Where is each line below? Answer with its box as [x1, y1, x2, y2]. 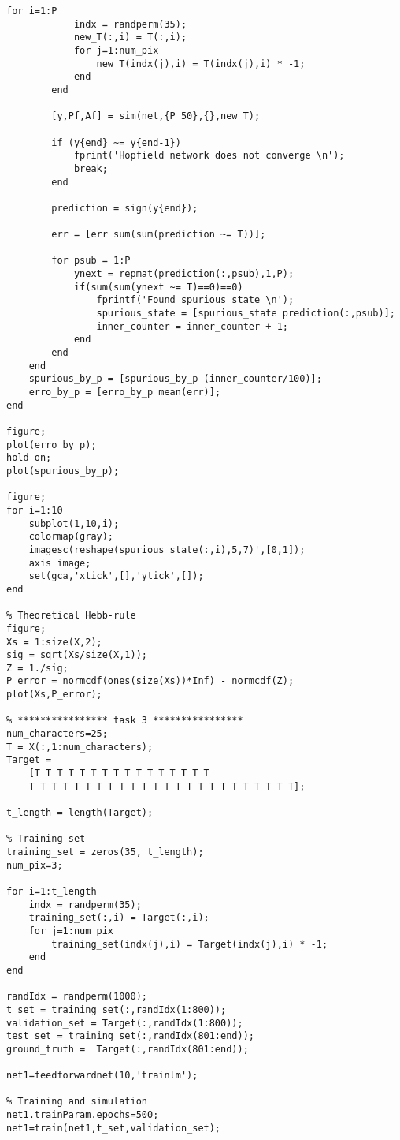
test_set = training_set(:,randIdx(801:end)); [6, 1030, 254, 1042]
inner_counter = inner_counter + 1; [96, 320, 288, 332]
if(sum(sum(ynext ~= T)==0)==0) [73, 281, 243, 293]
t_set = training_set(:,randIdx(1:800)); [6, 1004, 227, 1015]
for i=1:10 [6, 504, 63, 516]
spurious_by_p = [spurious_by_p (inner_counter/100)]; [28, 373, 322, 385]
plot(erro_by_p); [6, 439, 97, 450]
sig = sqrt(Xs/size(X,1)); [6, 649, 147, 661]
